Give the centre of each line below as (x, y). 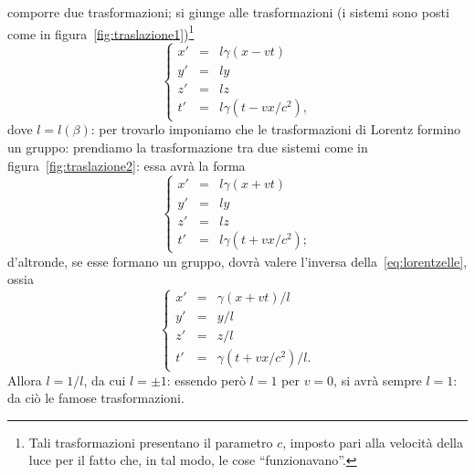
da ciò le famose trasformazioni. (96, 398)
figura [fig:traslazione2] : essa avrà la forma (127, 165)
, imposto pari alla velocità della (373, 442)
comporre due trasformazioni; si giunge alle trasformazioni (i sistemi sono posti (228, 12)
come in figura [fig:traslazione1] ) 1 (101, 32)
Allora (25, 380)
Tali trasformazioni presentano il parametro (151, 442)
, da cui (105, 380)
